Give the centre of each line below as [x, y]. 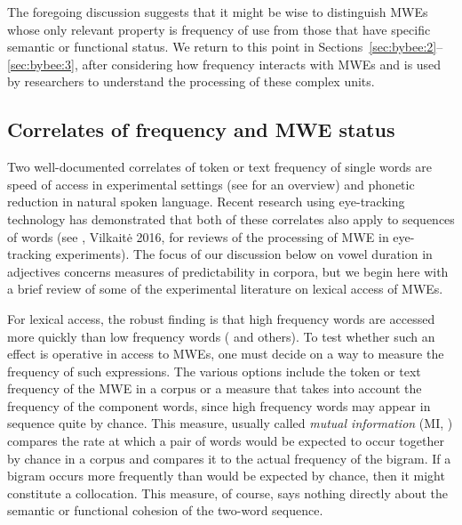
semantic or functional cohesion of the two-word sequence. [165, 510]
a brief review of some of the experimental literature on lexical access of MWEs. [225, 289]
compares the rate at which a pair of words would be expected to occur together [226, 441]
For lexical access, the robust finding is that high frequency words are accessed [221, 318]
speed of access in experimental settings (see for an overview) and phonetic [211, 184]
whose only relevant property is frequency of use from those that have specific [219, 29]
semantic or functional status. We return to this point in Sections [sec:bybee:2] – [225, 47]
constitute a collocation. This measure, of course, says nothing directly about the [228, 493]
